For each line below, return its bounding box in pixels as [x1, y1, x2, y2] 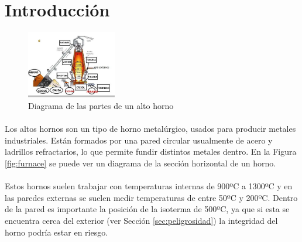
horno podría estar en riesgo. [5, 226, 108, 238]
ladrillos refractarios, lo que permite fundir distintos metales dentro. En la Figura [5, 145, 297, 158]
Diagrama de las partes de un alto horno [28, 100, 174, 111]
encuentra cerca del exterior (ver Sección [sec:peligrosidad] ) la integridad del [5, 214, 278, 226]
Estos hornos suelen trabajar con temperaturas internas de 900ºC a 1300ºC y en [5, 180, 293, 192]
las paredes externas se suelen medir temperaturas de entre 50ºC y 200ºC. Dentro [5, 191, 298, 203]
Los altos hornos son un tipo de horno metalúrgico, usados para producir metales [5, 122, 296, 135]
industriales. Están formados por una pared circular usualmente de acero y [5, 134, 273, 146]
